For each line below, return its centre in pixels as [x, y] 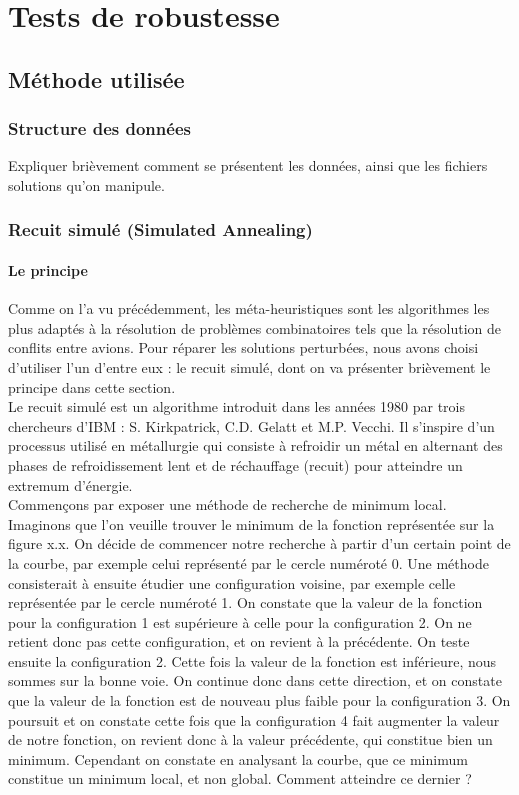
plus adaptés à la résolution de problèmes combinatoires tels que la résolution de [255, 327]
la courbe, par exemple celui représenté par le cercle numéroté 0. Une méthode [248, 562]
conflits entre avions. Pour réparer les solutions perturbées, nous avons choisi [243, 347]
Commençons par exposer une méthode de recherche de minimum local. [227, 504]
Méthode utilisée [96, 78]
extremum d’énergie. [70, 484]
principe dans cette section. [92, 386]
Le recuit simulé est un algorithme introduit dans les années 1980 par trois [237, 406]
